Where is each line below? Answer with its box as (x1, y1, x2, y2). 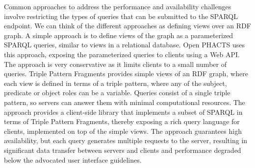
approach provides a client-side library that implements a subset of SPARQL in (4, 106, 243, 117)
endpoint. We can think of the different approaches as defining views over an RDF (4, 21, 251, 31)
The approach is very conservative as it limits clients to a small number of (4, 59, 227, 69)
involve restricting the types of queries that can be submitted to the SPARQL (4, 11, 238, 21)
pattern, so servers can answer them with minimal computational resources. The (4, 97, 245, 107)
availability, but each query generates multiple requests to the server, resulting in (4, 135, 248, 146)
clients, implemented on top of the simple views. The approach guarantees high (4, 126, 242, 136)
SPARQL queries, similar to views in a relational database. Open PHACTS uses (4, 40, 245, 50)
